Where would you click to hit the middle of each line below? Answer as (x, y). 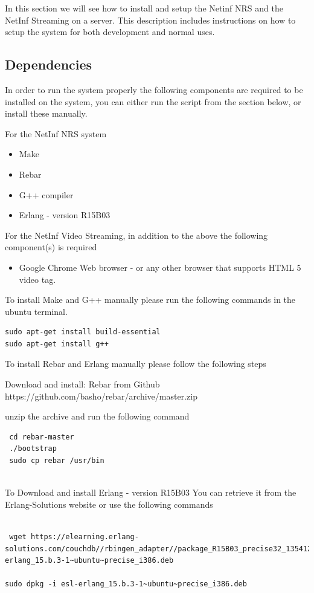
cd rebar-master (42, 437)
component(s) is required (51, 247)
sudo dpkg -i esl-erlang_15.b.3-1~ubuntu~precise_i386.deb (126, 584)
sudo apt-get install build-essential (83, 332)
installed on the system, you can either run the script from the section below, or (153, 101)
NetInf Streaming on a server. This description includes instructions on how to (150, 20)
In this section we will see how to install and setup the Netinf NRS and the (144, 8)
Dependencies (49, 64)
